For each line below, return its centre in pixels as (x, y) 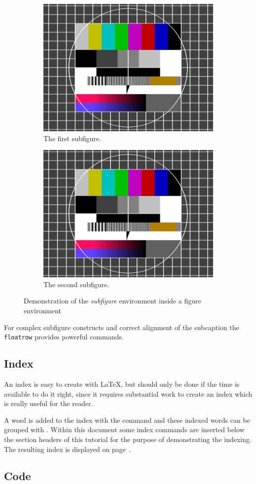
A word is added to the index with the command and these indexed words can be (127, 420)
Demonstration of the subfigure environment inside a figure (112, 301)
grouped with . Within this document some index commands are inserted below (124, 429)
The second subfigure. (76, 284)
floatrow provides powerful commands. (64, 337)
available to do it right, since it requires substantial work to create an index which (128, 393)
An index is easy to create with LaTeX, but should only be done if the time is (122, 384)
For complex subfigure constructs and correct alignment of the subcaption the (122, 327)
